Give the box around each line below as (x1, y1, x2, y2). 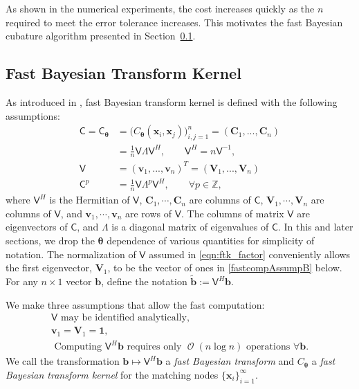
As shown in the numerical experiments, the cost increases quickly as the (6, 1, 315, 15)
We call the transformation (6, 354, 120, 368)
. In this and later (277, 219, 353, 234)
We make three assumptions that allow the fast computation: (6, 297, 265, 311)
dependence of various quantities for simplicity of (107, 233, 315, 248)
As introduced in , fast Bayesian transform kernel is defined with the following (6, 94, 338, 109)
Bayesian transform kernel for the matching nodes (6, 367, 219, 381)
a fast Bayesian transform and (165, 354, 295, 368)
